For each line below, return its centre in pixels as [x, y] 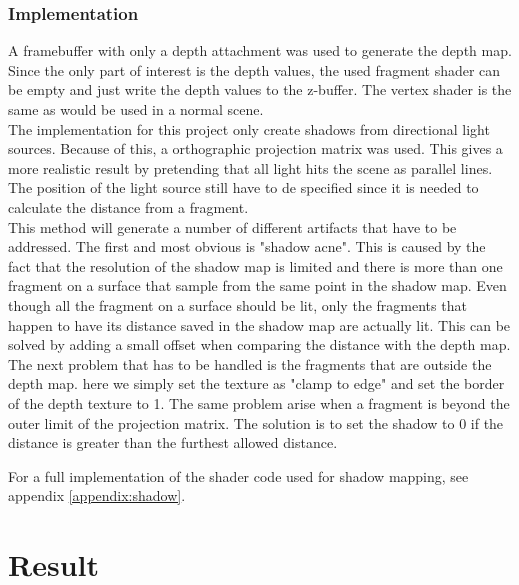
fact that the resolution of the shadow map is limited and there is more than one [255, 265]
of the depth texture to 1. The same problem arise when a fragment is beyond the [259, 402]
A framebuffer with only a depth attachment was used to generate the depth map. [260, 50]
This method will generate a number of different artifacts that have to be [232, 226]
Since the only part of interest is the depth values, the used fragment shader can [254, 69]
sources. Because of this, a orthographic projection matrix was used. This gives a [255, 148]
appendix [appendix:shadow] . [97, 495]
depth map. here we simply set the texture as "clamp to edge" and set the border [256, 383]
